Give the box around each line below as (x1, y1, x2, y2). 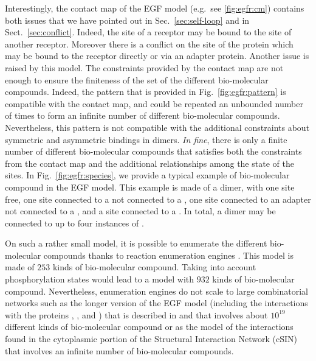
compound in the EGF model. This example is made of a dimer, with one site (5, 180, 295, 193)
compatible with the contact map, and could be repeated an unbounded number (5, 97, 303, 110)
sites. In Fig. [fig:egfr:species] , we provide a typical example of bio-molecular (5, 169, 290, 181)
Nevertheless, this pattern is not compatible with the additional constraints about (5, 121, 310, 133)
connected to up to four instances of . (5, 216, 144, 229)
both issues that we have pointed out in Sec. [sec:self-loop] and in (5, 13, 250, 26)
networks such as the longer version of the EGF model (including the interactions (5, 296, 308, 309)
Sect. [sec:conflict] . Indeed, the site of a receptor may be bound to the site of (5, 26, 292, 38)
